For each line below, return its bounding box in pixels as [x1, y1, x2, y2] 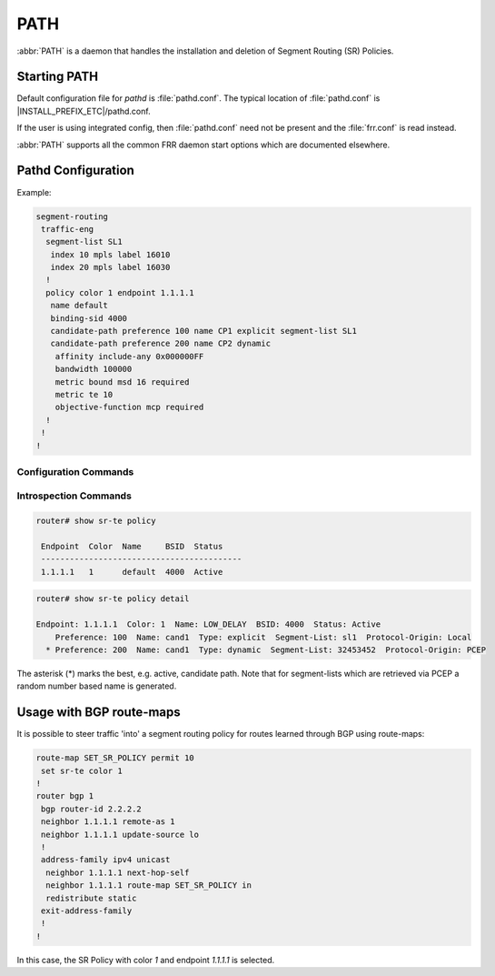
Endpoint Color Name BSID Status [41, 541, 223, 552]
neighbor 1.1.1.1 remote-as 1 [41, 817, 176, 827]
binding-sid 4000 [50, 313, 127, 323]
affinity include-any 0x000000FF [54, 351, 204, 361]
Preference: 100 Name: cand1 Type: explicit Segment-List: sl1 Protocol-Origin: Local [54, 632, 472, 642]
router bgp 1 [35, 791, 94, 801]
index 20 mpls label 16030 [50, 262, 171, 273]
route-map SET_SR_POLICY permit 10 [35, 753, 194, 763]
